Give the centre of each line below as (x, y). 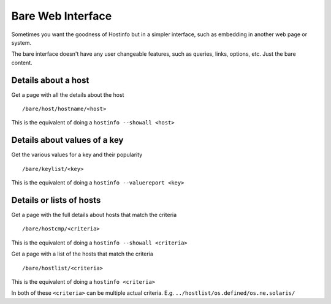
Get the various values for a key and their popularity (77, 155)
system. (21, 42)
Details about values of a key (67, 140)
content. (22, 63)
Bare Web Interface (62, 16)
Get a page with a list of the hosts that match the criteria (82, 254)
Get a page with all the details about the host (68, 94)
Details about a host (50, 80)
